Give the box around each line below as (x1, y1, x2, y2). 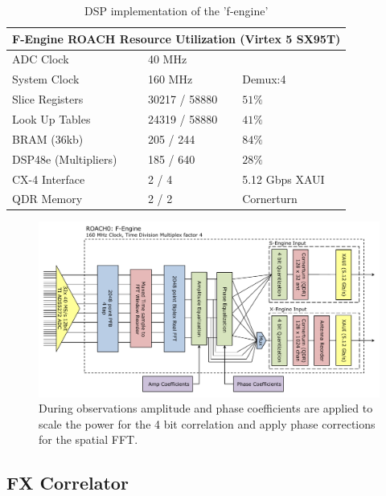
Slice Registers (12, 91, 84, 108)
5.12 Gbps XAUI (242, 170, 325, 187)
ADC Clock (12, 51, 69, 67)
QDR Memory (12, 190, 83, 207)
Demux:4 (242, 71, 286, 87)
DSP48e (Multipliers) (12, 150, 117, 167)
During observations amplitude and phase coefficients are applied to (39, 400, 373, 417)
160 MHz (147, 71, 193, 87)
